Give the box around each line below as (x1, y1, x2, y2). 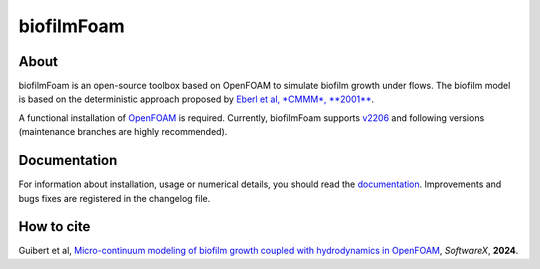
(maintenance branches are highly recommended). (18, 126, 228, 138)
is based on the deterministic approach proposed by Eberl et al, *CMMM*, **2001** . (18, 93, 375, 105)
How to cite (18, 218, 91, 235)
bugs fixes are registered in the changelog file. (18, 192, 211, 204)
